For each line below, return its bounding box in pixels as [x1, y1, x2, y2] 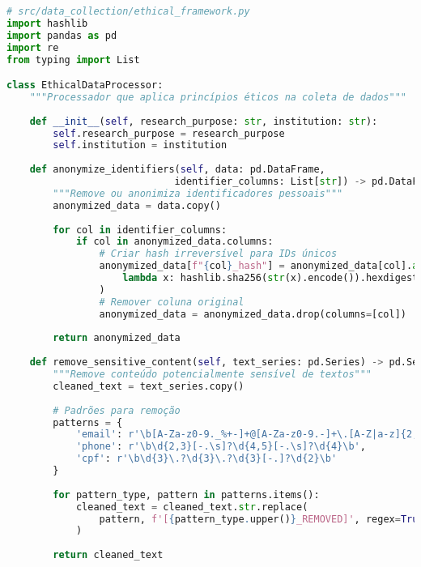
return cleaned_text [53, 549, 164, 561]
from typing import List [6, 53, 140, 66]
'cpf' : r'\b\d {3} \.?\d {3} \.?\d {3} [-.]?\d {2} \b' [75, 453, 338, 465]
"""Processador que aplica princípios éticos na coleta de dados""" [29, 91, 406, 103]
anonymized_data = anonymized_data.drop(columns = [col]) [99, 308, 406, 320]
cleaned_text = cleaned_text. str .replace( [75, 501, 308, 513]
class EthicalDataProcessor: [6, 79, 164, 92]
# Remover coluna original [99, 296, 245, 308]
